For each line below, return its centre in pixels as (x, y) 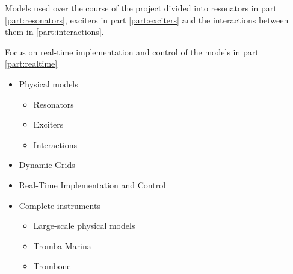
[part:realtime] (31, 64)
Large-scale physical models (84, 226)
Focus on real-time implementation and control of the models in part (132, 51)
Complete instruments (60, 205)
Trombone (52, 266)
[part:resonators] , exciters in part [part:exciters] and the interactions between (147, 20)
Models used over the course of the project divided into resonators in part (141, 8)
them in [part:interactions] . (54, 32)
